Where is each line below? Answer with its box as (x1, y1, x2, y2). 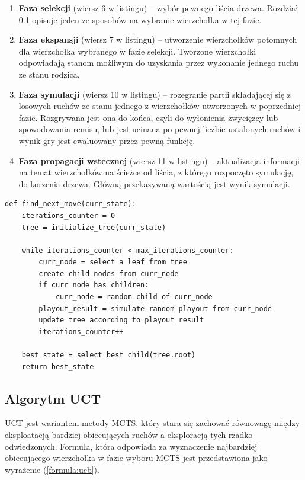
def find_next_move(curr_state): (5, 200, 136, 209)
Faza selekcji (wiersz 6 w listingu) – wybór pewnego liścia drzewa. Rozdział (18, 2, 298, 14)
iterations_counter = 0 (21, 211, 115, 220)
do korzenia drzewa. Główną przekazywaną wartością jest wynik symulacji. (18, 177, 290, 190)
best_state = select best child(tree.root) (21, 351, 196, 360)
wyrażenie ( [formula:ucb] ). (5, 463, 99, 475)
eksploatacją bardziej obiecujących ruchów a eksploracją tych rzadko (5, 428, 253, 441)
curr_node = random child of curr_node (55, 293, 213, 302)
